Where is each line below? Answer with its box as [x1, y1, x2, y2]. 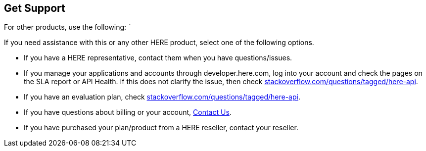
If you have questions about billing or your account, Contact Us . [24, 108, 232, 117]
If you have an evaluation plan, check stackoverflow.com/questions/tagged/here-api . [24, 93, 300, 101]
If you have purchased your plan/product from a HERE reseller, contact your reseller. [24, 123, 298, 132]
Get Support [4, 2, 65, 14]
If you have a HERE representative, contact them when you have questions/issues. [24, 53, 292, 62]
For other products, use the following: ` [4, 23, 133, 32]
